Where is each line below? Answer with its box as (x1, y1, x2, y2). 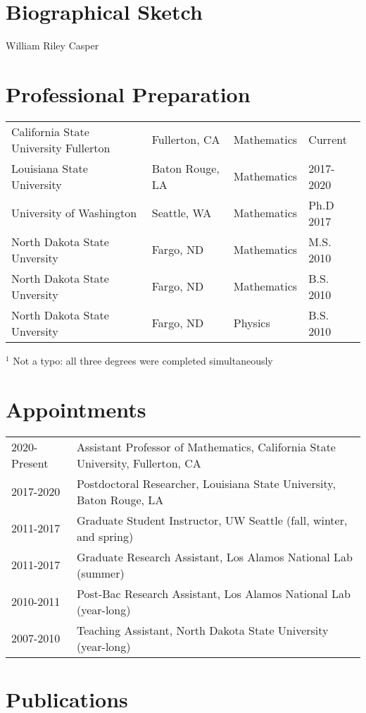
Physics (233, 315, 270, 331)
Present (11, 454, 49, 471)
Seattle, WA (151, 205, 212, 221)
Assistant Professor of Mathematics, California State (76, 438, 336, 455)
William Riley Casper (6, 38, 99, 53)
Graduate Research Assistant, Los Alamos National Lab (76, 548, 353, 565)
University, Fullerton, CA (76, 454, 201, 471)
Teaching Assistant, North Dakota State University (76, 621, 329, 638)
